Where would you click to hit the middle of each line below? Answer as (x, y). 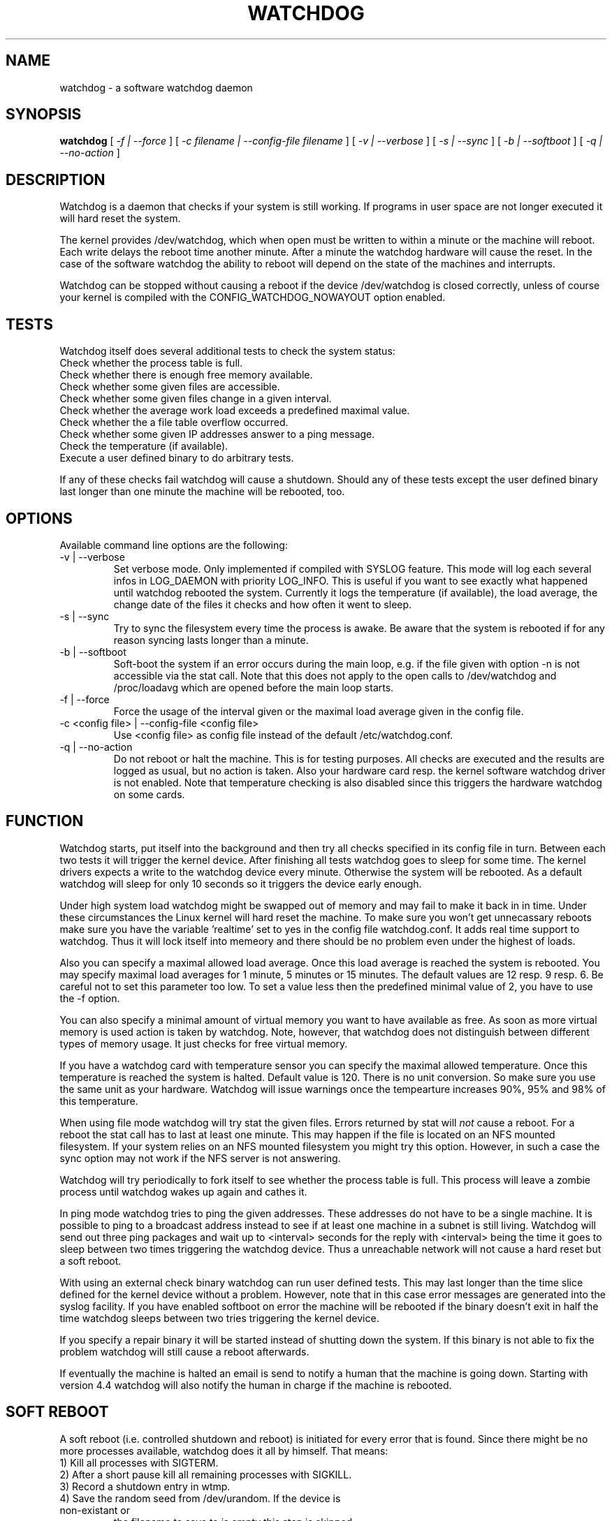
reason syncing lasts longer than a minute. (211, 640)
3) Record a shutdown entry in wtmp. (145, 1486)
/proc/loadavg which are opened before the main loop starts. (254, 687)
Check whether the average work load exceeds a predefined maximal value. (235, 411)
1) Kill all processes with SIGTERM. (139, 1462)
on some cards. (149, 794)
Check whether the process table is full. (151, 363)
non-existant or (95, 1510)
